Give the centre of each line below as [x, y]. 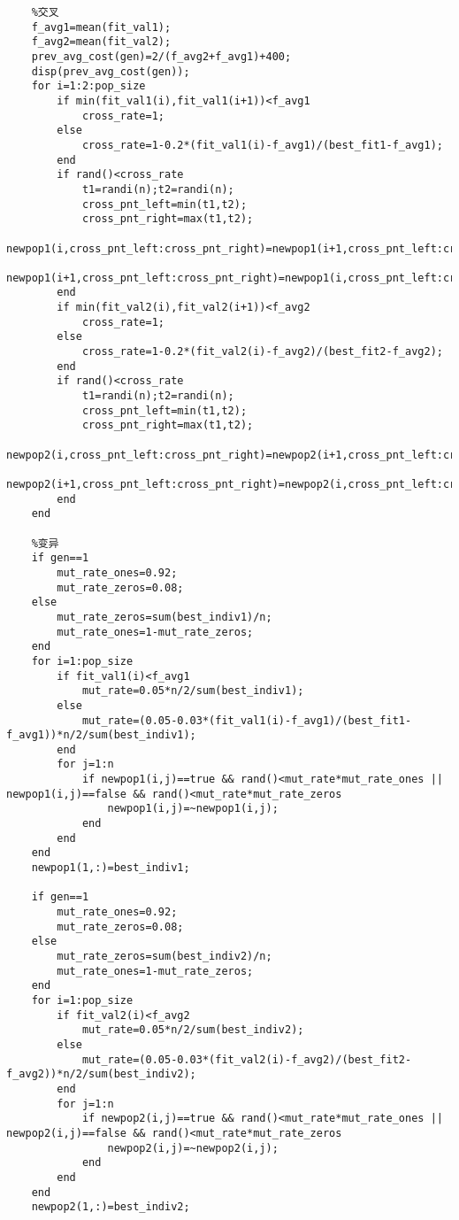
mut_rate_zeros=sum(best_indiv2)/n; [164, 956]
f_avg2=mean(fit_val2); [101, 42]
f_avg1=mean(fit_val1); [101, 27]
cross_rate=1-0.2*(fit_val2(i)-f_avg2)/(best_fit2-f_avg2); [262, 352]
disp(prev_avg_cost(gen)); [111, 71]
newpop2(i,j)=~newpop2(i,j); [193, 1148]
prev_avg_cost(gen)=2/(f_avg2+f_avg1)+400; [161, 56]
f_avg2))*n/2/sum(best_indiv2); [101, 1074]
